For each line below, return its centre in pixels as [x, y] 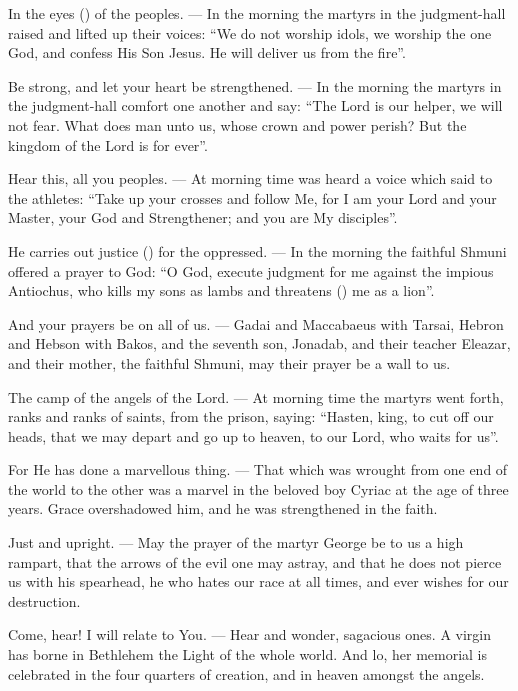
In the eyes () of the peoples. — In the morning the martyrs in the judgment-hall [257, 13]
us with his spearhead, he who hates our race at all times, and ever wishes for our [258, 581]
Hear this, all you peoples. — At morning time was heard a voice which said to [250, 178]
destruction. [44, 600]
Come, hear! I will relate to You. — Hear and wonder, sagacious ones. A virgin [250, 634]
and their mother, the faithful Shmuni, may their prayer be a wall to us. [229, 362]
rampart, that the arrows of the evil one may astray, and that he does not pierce [255, 561]
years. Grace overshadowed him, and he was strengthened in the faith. [223, 508]
